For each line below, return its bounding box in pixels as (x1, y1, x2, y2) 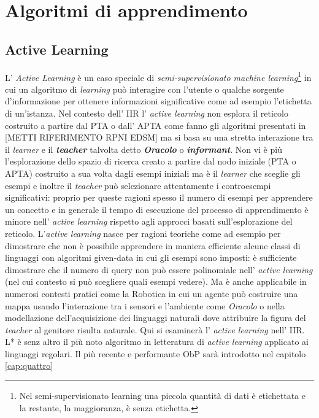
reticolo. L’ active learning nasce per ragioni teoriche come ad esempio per (5, 226, 281, 239)
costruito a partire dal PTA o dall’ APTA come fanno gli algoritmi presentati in (5, 118, 306, 131)
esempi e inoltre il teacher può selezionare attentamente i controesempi (5, 179, 271, 192)
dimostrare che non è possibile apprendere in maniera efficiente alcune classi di (5, 239, 301, 252)
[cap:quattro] (5, 359, 53, 372)
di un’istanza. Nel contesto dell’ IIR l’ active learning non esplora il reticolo (5, 107, 288, 120)
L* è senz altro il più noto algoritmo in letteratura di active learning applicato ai (5, 335, 309, 348)
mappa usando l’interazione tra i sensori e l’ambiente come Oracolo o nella (5, 299, 285, 312)
